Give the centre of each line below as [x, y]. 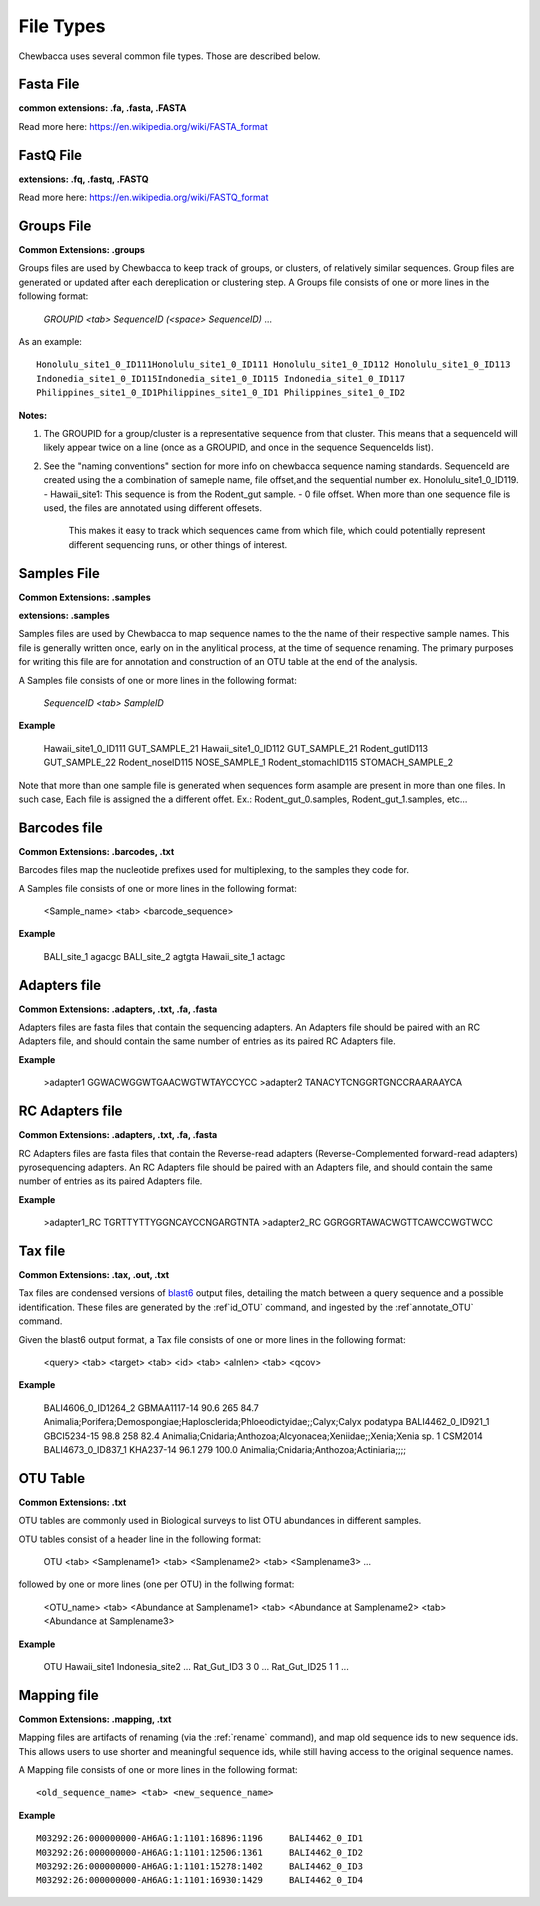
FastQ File [50, 155]
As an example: [50, 341]
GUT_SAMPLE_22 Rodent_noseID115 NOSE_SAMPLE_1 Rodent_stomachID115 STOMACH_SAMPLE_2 [248, 762]
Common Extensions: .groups [81, 250]
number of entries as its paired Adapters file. [110, 1181]
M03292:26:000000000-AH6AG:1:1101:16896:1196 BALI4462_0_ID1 [200, 1838]
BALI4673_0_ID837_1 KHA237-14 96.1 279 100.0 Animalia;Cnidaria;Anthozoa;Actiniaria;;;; [225, 1449]
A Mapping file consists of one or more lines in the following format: [158, 1769]
